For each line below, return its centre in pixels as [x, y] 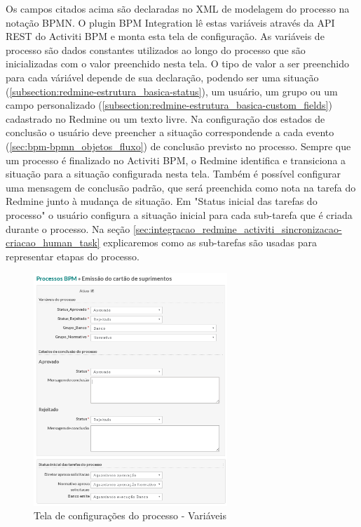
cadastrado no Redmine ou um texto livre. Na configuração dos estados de [165, 118]
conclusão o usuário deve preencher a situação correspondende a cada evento [170, 132]
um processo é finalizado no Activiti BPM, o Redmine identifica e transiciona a [176, 160]
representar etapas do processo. [73, 256]
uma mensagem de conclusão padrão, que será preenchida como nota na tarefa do [181, 187]
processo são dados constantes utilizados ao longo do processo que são [156, 49]
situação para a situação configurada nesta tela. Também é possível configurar [173, 174]
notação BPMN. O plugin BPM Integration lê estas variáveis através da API [170, 22]
